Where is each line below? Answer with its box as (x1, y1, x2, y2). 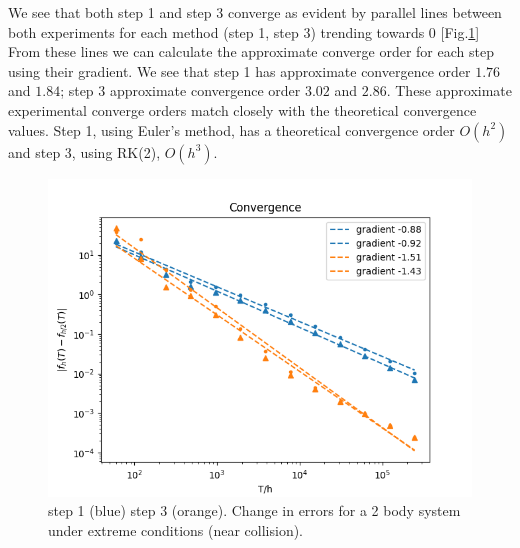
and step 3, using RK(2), (8, 141, 161, 162)
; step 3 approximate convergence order (60, 80, 301, 101)
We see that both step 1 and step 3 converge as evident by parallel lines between (8, 2, 502, 22)
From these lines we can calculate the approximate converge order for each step (8, 41, 494, 62)
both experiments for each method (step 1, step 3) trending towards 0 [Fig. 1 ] (8, 21, 480, 42)
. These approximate (386, 80, 513, 101)
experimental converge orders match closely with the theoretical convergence (8, 99, 477, 120)
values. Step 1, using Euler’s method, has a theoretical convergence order (8, 119, 455, 140)
